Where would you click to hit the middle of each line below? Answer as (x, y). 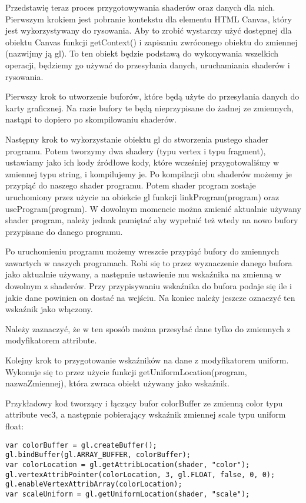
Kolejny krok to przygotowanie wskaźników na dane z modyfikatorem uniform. (147, 360)
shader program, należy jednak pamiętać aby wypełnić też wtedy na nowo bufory (152, 220)
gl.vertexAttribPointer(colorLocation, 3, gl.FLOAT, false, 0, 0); (140, 474)
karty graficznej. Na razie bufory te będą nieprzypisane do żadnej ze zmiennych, (149, 107)
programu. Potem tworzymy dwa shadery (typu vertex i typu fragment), (136, 150)
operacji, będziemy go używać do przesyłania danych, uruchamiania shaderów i (148, 64)
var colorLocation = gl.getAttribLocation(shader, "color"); (128, 464)
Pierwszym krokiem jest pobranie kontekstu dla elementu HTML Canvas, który (149, 19)
